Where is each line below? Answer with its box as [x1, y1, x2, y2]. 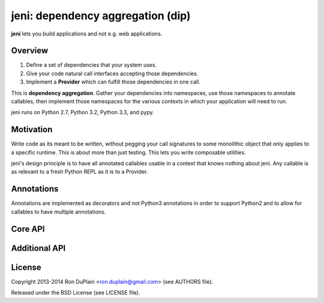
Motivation [11, 124, 53, 135]
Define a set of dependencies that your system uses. [26, 61, 157, 69]
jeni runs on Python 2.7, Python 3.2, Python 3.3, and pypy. [11, 109, 154, 116]
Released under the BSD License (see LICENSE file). [11, 289, 140, 296]
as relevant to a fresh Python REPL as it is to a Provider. [11, 168, 148, 176]
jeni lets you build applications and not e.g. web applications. [11, 30, 163, 37]
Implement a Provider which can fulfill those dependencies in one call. [26, 78, 201, 85]
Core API [11, 224, 45, 234]
